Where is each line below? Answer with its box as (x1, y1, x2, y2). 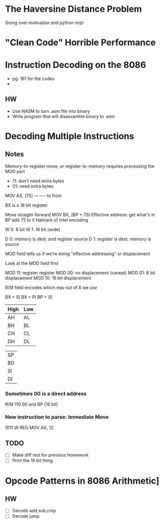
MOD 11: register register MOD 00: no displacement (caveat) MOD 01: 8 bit (5, 269, 156, 276)
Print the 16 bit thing (12, 458, 53, 464)
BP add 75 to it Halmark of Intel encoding (5, 217, 88, 223)
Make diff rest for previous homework (12, 452, 89, 458)
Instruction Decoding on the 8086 (5, 59, 146, 71)
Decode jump (12, 513, 40, 519)
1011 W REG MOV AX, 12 (5, 425, 54, 431)
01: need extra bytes (12, 183, 54, 189)
